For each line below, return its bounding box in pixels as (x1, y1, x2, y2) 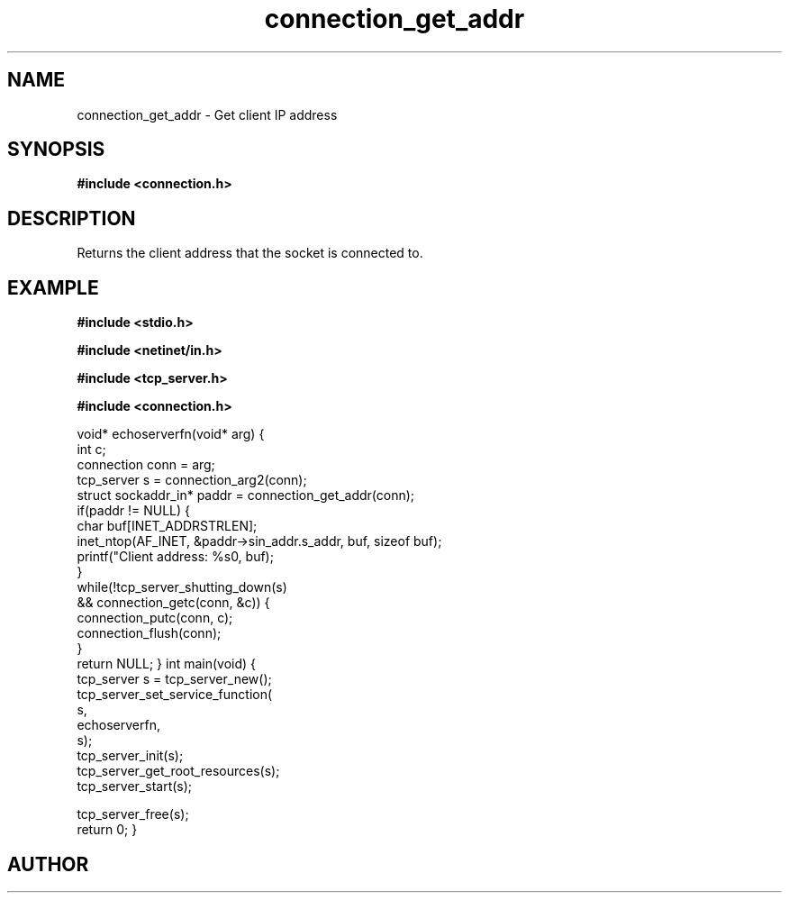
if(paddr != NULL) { (77, 503, 191, 519)
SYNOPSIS (7, 138, 105, 161)
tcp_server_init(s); (77, 748, 184, 764)
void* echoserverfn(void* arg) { (77, 426, 265, 442)
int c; (77, 441, 106, 458)
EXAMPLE (7, 276, 99, 299)
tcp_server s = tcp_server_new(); (77, 671, 272, 687)
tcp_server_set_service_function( (77, 686, 273, 703)
